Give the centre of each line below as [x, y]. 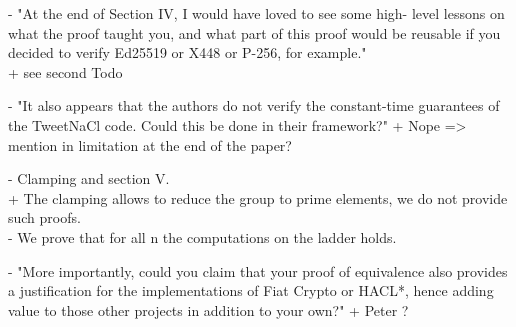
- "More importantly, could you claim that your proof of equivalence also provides [258, 270]
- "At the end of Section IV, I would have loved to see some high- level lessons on [256, 13]
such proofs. [44, 217]
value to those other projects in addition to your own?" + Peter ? [208, 309]
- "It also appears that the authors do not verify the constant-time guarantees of [254, 105]
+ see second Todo [65, 71]
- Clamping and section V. [89, 178]
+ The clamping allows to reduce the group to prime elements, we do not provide [258, 197]
